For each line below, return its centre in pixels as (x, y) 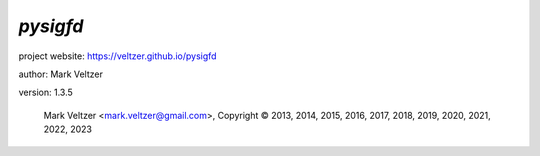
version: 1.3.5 (46, 92)
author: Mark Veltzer (61, 74)
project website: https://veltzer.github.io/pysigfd (117, 56)
